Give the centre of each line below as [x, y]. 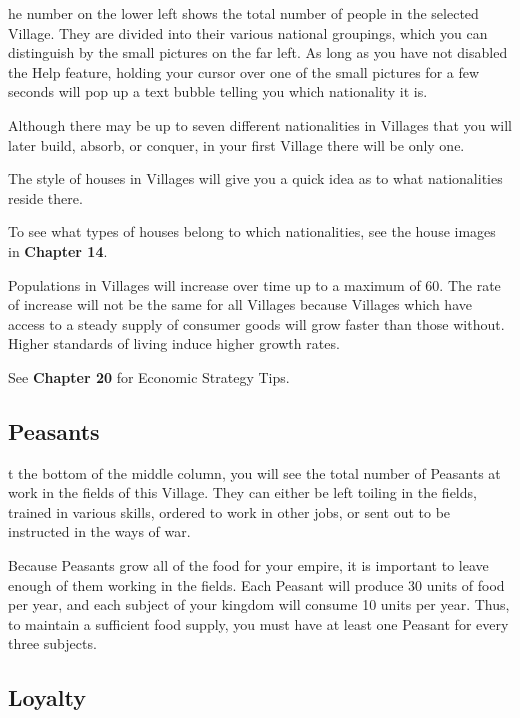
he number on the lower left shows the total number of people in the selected [243, 13]
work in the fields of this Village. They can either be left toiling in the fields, [242, 492]
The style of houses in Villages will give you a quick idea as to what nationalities [255, 178]
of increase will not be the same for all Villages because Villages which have [240, 304]
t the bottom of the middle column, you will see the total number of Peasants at [254, 472]
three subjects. [52, 643]
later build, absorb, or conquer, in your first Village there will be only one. [236, 144]
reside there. [45, 197]
